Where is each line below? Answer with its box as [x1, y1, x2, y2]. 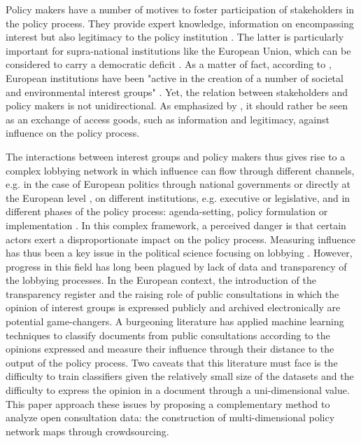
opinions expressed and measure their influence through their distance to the [6, 341, 334, 356]
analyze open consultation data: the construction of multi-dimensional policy [6, 410, 335, 425]
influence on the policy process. [6, 125, 140, 140]
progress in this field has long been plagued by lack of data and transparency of [6, 259, 347, 273]
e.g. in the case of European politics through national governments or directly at [6, 177, 351, 191]
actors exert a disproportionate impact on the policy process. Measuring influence [6, 231, 355, 246]
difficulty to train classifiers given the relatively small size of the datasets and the [6, 369, 354, 383]
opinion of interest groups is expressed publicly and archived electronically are [6, 300, 341, 315]
